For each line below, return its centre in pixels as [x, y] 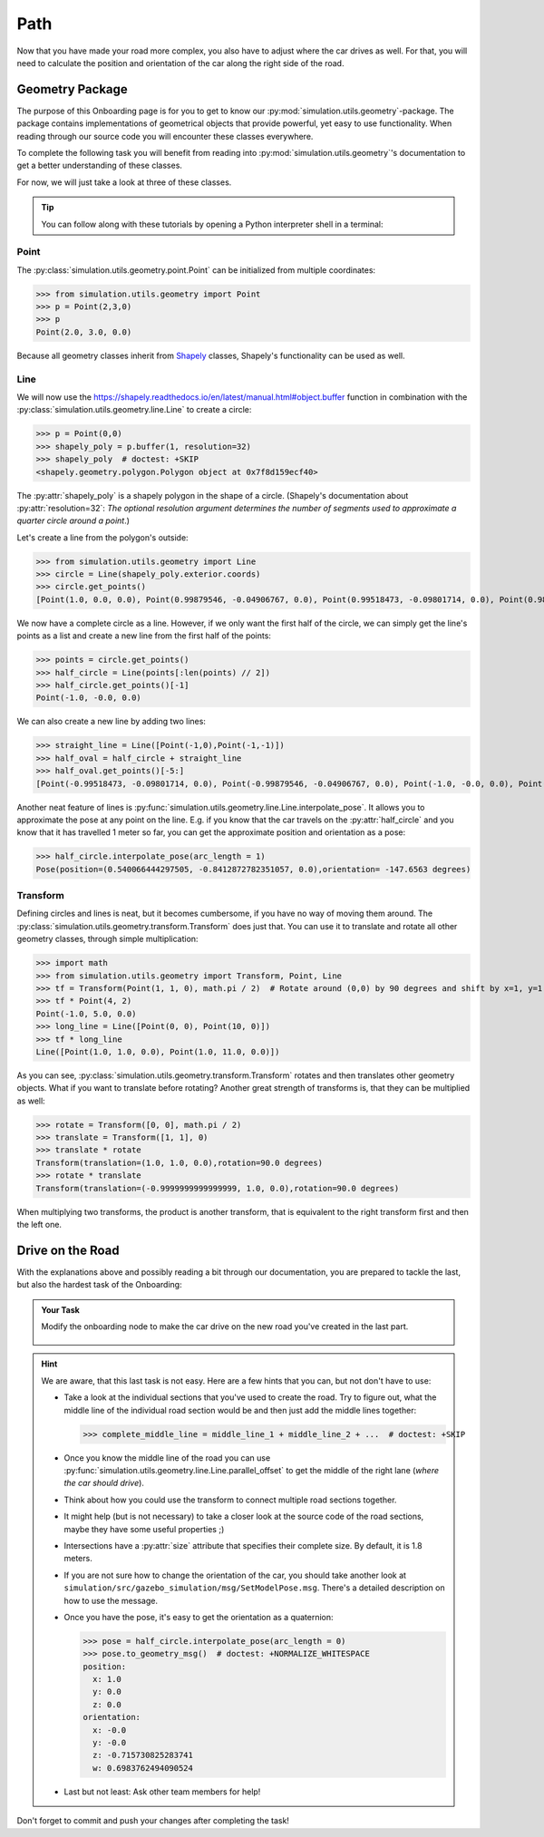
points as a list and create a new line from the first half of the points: [144, 636]
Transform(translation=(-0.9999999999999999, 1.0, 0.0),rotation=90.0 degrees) [218, 1188]
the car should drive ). [104, 1483]
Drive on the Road [68, 1250]
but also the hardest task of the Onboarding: [99, 1285]
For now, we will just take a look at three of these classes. [124, 182]
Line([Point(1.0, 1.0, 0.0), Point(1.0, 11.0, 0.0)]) [158, 1051]
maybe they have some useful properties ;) [144, 1529]
